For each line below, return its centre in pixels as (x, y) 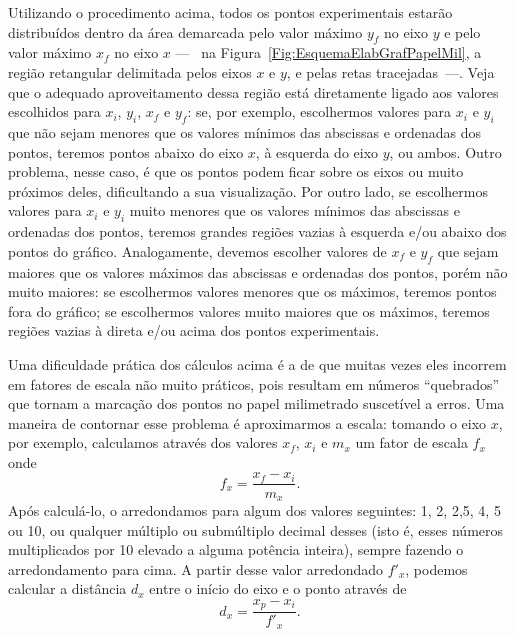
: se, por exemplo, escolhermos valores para (319, 111)
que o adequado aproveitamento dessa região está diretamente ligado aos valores (253, 91)
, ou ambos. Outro (445, 151)
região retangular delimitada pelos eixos (130, 71)
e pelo (462, 31)
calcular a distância (67, 588)
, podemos (436, 568)
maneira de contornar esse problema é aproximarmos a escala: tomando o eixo (247, 422)
